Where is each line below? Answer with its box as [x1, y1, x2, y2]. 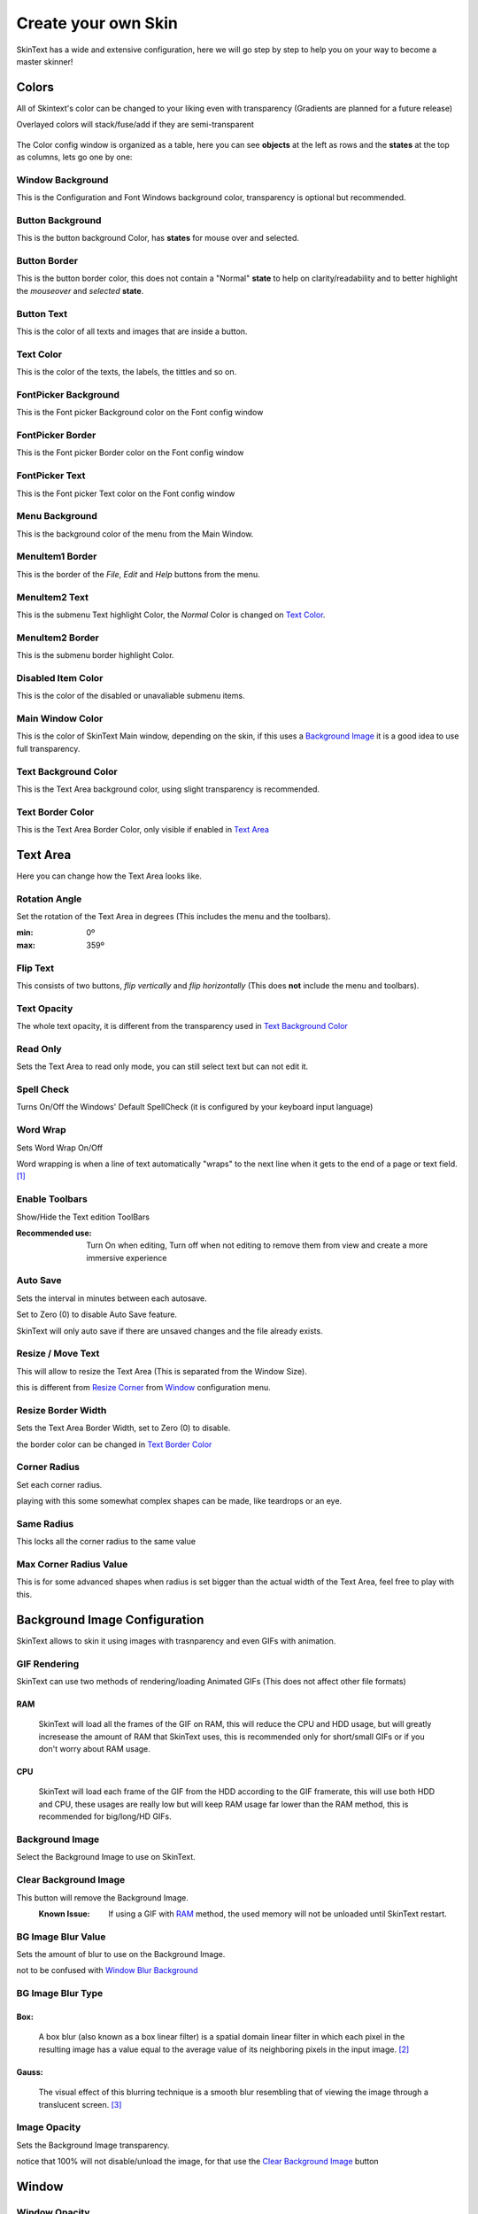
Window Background [16, 174, 109, 186]
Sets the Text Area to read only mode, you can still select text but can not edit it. [16, 1061, 309, 1072]
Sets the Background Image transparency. [16, 2140, 170, 2150]
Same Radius [16, 1517, 74, 1529]
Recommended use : [16, 1227, 92, 1238]
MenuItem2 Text [16, 591, 89, 603]
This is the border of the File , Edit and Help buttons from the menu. [16, 569, 260, 579]
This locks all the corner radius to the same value [16, 1537, 197, 1547]
